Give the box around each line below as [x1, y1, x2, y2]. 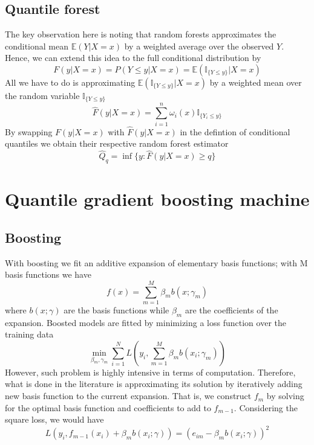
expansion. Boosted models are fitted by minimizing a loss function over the [5, 316, 286, 328]
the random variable [5, 89, 80, 101]
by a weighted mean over [209, 75, 302, 88]
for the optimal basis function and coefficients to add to [5, 401, 211, 414]
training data [5, 328, 54, 341]
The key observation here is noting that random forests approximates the [5, 28, 276, 40]
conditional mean [5, 39, 69, 52]
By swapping [5, 125, 53, 138]
